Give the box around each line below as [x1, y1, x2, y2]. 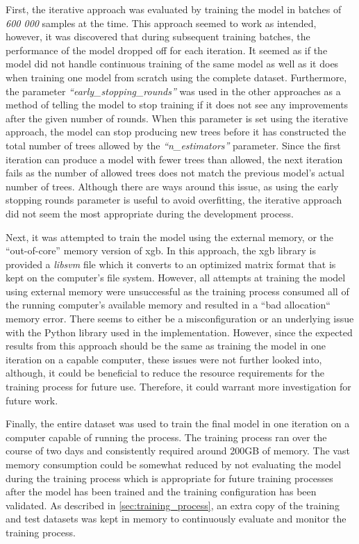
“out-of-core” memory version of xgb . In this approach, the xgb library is [6, 243, 316, 258]
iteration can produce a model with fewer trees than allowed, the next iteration [6, 151, 343, 166]
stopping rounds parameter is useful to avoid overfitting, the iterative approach [6, 192, 342, 207]
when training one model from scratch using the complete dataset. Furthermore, [6, 69, 347, 84]
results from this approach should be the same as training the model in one [6, 338, 326, 353]
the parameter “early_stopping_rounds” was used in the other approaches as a [6, 83, 341, 98]
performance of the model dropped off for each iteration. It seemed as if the [6, 42, 328, 57]
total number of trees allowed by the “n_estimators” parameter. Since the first [6, 138, 341, 152]
